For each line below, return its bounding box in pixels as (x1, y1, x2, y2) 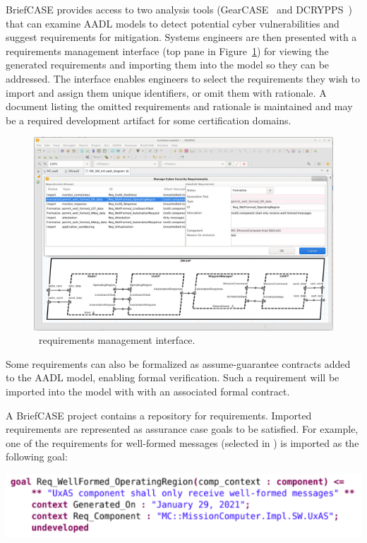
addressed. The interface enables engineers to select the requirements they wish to (6, 71, 360, 85)
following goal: (6, 449, 68, 464)
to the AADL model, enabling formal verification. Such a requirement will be (6, 370, 339, 385)
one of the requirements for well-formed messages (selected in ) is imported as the (6, 435, 359, 450)
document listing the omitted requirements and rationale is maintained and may (6, 99, 353, 114)
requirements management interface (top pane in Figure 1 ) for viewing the (6, 43, 329, 58)
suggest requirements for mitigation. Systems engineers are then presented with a (6, 30, 357, 44)
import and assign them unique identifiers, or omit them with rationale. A (6, 85, 327, 100)
